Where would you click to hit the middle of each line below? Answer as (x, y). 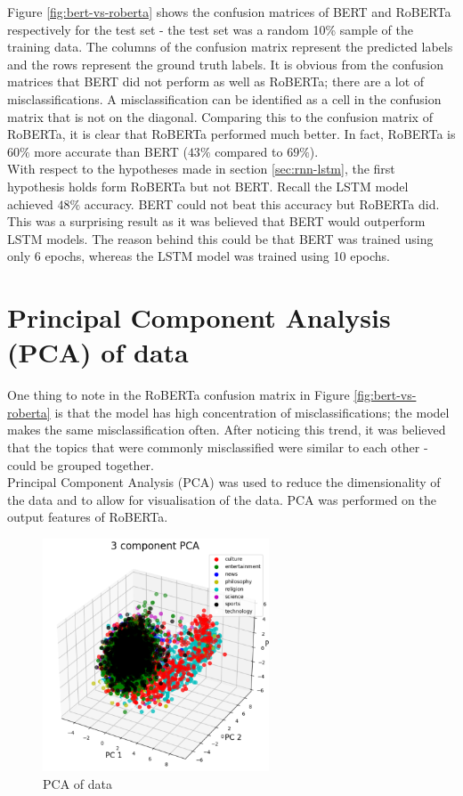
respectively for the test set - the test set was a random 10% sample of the (210, 29)
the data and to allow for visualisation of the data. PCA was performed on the (222, 499)
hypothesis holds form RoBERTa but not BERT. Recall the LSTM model (208, 186)
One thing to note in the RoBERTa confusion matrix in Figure (179, 395)
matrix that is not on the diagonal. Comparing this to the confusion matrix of (220, 116)
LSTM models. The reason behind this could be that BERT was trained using (220, 238)
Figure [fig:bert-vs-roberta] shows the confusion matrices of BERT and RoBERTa (229, 12)
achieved (30, 203)
